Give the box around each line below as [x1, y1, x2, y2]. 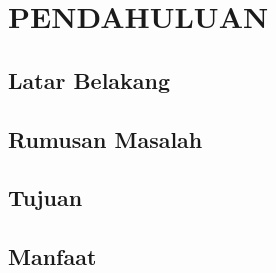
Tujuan [8, 182, 83, 213]
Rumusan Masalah [8, 123, 203, 154]
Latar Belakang [8, 64, 171, 95]
